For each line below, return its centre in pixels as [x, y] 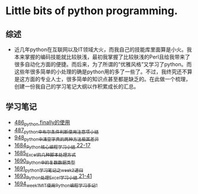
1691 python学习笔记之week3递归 [49, 169]
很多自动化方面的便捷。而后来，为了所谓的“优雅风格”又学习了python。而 [103, 64]
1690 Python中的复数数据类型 [44, 161]
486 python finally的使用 [42, 123]
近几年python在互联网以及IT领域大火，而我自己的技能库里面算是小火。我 [103, 49]
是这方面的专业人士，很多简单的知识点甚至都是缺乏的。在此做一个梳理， [102, 79]
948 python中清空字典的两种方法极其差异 [56, 138]
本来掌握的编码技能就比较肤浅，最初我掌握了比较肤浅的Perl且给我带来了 [102, 57]
